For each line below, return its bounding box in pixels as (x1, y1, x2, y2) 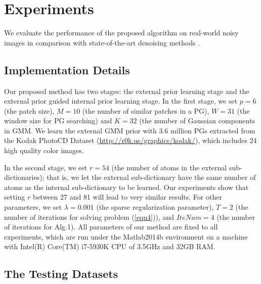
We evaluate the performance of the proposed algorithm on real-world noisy (4, 27, 239, 38)
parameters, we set (4, 202, 62, 212)
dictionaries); (4, 172, 45, 182)
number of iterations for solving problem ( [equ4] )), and (4, 211, 174, 222)
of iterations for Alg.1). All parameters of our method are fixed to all (4, 221, 218, 232)
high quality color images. (4, 145, 84, 156)
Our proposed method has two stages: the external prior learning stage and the (4, 85, 249, 96)
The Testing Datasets (4, 266, 118, 281)
